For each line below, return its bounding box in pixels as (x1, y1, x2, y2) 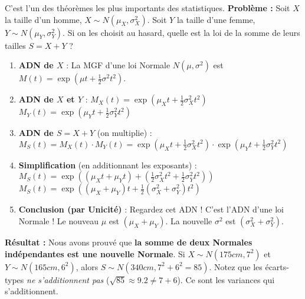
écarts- (265, 260, 289, 273)
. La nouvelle (165, 214, 212, 227)
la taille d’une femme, (176, 13, 255, 25)
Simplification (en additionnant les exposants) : (18, 158, 197, 171)
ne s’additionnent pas (27, 273, 104, 285)
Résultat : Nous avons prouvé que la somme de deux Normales (5, 235, 252, 248)
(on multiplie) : (97, 127, 152, 139)
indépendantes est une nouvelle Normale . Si (5, 247, 185, 260)
